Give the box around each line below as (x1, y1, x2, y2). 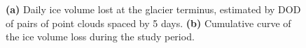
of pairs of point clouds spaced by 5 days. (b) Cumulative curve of (6, 15, 291, 30)
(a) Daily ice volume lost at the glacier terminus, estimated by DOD (6, 2, 301, 16)
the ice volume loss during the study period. (6, 29, 195, 44)
